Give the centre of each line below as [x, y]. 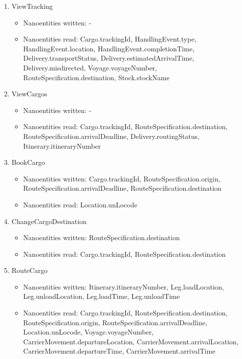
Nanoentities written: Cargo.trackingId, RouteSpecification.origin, [122, 178]
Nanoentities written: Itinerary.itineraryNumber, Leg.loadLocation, [123, 286]
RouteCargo [30, 270]
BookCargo [28, 162]
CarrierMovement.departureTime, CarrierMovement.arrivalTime [119, 351]
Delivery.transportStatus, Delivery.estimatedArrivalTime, [109, 58]
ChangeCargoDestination [49, 221]
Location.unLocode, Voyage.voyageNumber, [88, 332]
